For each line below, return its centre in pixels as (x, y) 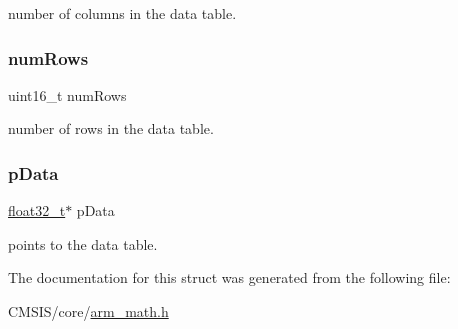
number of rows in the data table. (111, 128)
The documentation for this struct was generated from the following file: (229, 277)
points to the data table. (83, 243)
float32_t (37, 210)
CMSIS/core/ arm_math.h (88, 311)
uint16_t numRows (67, 94)
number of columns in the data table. (122, 13)
